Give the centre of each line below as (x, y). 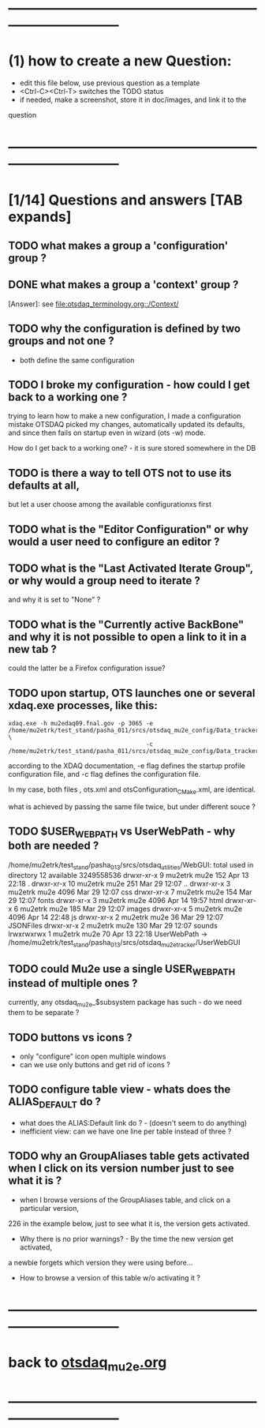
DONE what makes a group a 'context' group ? (123, 285)
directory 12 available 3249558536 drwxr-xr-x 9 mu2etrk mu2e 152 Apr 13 (129, 875)
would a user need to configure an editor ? (114, 541)
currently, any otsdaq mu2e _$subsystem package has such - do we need (125, 1003)
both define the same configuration (77, 360)
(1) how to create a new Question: (120, 61)
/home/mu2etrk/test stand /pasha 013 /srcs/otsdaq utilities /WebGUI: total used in (131, 866)
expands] (40, 217)
